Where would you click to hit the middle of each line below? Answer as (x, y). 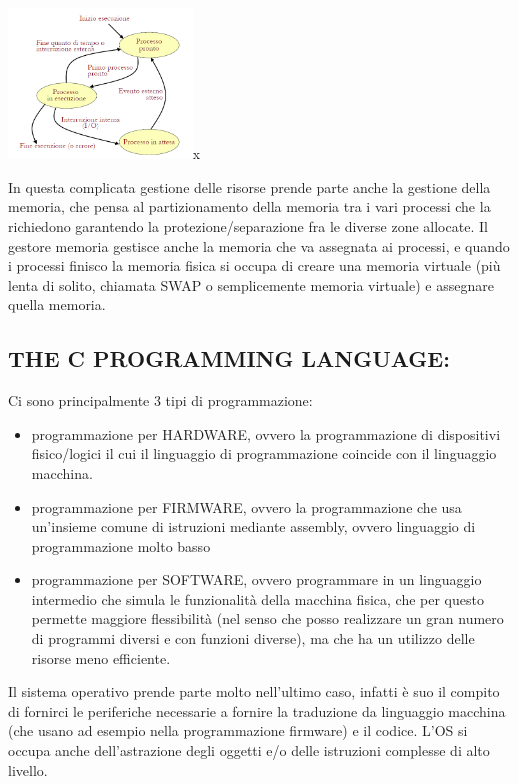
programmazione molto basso (121, 545)
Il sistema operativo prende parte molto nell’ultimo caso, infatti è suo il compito (254, 691)
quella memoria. (57, 304)
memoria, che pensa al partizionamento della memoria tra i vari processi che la (249, 206)
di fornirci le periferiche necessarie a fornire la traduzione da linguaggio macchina (257, 710)
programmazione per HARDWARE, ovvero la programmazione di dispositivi (266, 433)
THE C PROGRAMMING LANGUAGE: (229, 358)
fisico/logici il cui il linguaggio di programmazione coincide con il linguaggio (264, 453)
